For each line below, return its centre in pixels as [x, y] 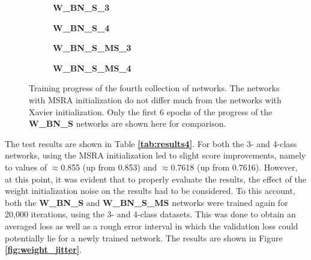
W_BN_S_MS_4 [92, 68]
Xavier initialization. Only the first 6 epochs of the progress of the [151, 111]
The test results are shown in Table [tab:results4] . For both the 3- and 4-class [151, 143]
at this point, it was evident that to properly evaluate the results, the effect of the [156, 179]
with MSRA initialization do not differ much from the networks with [155, 99]
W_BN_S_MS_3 [92, 48]
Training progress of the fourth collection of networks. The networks [154, 88]
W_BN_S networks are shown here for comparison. [128, 123]
